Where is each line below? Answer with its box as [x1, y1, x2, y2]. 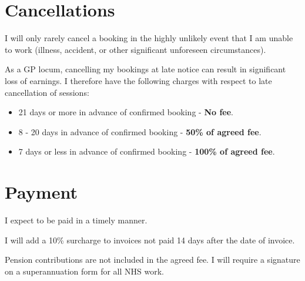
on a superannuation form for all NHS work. [5, 265, 164, 277]
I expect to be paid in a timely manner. [5, 214, 148, 226]
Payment [5, 180, 78, 204]
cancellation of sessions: [5, 86, 89, 98]
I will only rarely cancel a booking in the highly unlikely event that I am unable [5, 32, 293, 44]
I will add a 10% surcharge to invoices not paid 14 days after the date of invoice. [5, 233, 295, 246]
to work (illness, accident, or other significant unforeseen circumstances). [5, 43, 266, 55]
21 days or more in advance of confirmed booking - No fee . [18, 106, 233, 118]
